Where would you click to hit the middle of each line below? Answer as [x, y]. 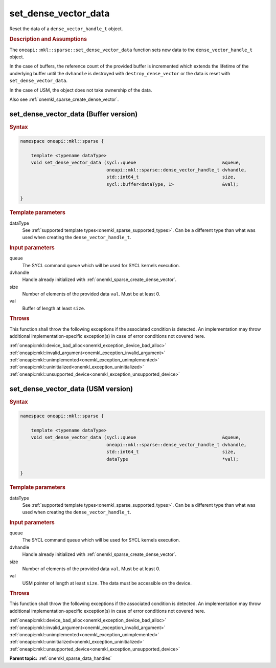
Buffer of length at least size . [54, 308]
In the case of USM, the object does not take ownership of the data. [81, 90]
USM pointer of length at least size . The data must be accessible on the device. [107, 583]
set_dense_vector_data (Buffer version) [74, 114]
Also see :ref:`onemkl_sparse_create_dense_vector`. [64, 99]
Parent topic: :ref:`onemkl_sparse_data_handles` [61, 658]
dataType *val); [172, 459]
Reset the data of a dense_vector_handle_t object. [66, 29]
